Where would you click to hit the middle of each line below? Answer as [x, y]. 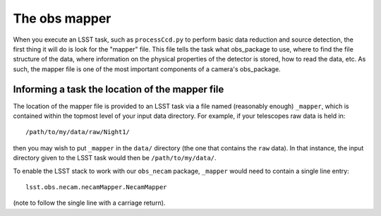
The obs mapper [62, 18]
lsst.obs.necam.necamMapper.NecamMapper [96, 187]
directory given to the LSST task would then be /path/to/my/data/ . [115, 158]
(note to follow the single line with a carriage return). [89, 203]
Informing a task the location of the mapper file [119, 89]
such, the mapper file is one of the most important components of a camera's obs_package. [147, 69]
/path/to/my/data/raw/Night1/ [78, 132]
